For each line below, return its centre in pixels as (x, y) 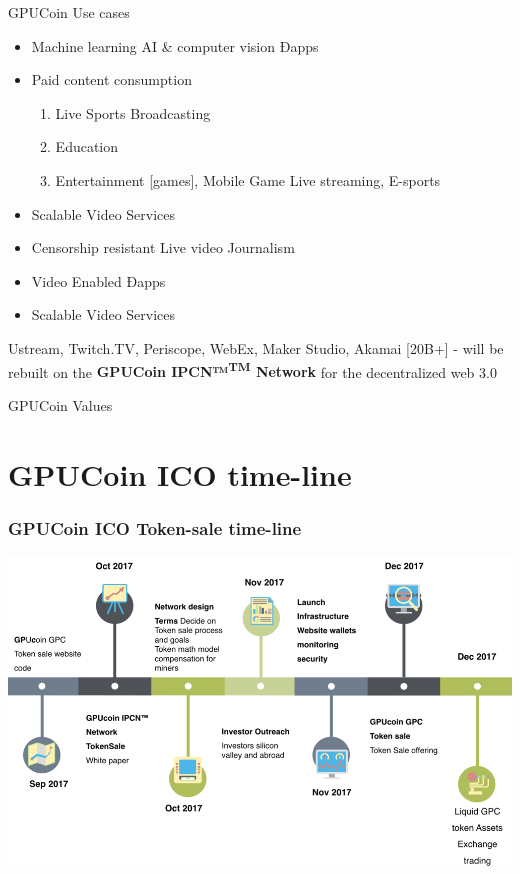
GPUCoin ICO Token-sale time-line (155, 527)
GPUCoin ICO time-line (180, 473)
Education (87, 146)
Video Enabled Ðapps (98, 280)
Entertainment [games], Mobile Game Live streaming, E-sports (248, 179)
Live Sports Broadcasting (133, 112)
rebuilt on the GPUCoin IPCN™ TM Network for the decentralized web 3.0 (252, 370)
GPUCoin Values (60, 404)
